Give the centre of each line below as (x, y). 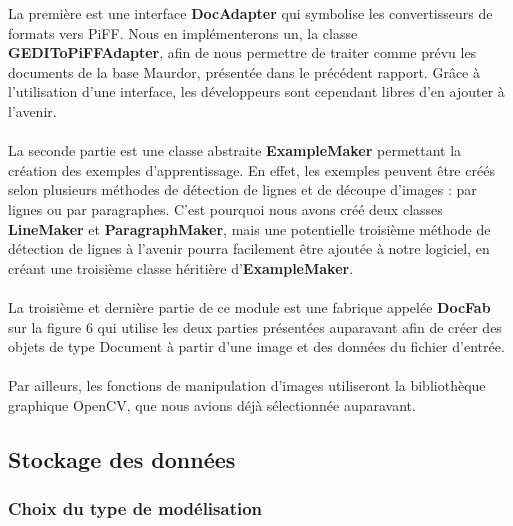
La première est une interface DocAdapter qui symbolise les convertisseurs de (250, 13)
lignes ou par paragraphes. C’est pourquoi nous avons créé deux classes (225, 208)
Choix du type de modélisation (135, 508)
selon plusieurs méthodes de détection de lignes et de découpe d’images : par (242, 189)
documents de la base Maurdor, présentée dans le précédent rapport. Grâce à (244, 71)
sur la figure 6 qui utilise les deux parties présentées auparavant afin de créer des (255, 326)
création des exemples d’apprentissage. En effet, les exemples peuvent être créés (251, 169)
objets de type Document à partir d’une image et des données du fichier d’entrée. (256, 346)
